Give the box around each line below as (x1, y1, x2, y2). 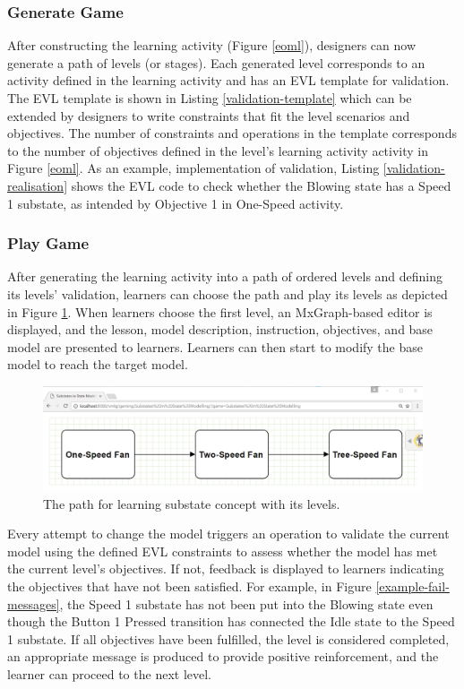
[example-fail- (375, 577, 450, 596)
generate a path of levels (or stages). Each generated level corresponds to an (7, 53, 425, 72)
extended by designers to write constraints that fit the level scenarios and (7, 106, 410, 125)
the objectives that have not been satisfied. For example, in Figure (7, 577, 372, 596)
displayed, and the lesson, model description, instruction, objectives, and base (7, 320, 434, 339)
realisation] (7, 176, 68, 194)
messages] (7, 594, 60, 613)
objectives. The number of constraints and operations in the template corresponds (7, 124, 457, 142)
